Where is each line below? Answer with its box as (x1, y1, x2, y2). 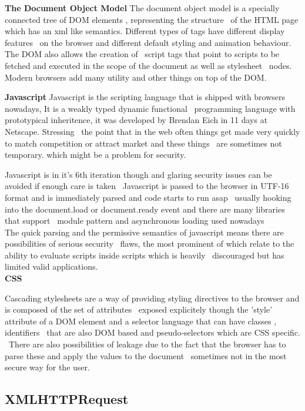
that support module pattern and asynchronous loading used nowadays (5, 214, 264, 227)
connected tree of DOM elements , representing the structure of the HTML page (5, 13, 299, 25)
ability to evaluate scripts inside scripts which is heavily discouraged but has (5, 248, 284, 261)
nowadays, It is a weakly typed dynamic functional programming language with (5, 102, 296, 114)
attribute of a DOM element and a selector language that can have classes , (5, 314, 277, 327)
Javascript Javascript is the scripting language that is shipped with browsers (5, 91, 286, 103)
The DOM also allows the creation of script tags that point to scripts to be (5, 48, 280, 60)
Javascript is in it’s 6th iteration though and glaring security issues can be (5, 168, 272, 180)
